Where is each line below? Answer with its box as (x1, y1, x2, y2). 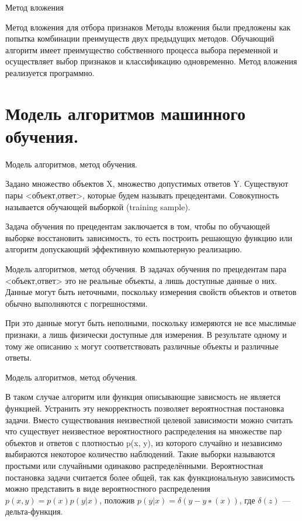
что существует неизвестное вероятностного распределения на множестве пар (5, 425, 282, 437)
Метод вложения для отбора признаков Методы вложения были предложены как (5, 20, 291, 33)
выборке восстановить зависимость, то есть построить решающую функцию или (5, 231, 293, 244)
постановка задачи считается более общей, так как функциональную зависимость (5, 471, 295, 483)
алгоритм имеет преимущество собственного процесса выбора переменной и (5, 43, 278, 56)
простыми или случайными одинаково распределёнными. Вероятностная (5, 459, 263, 471)
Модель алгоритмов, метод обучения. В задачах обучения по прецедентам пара (5, 263, 287, 275)
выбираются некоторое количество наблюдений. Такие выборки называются (5, 448, 275, 460)
